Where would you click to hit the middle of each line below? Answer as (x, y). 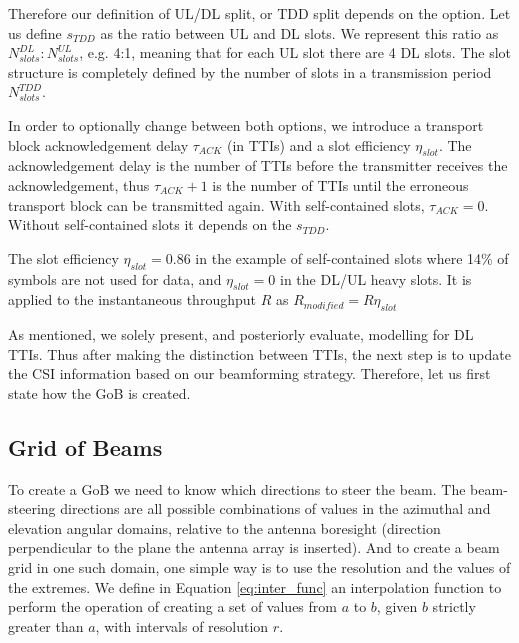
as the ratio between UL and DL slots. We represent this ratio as (299, 32)
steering (32, 508)
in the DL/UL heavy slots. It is (376, 278)
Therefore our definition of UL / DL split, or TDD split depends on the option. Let (259, 13)
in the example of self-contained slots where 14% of (352, 257)
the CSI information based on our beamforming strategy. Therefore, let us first (249, 373)
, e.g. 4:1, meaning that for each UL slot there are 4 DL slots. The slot (295, 52)
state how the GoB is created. (99, 392)
